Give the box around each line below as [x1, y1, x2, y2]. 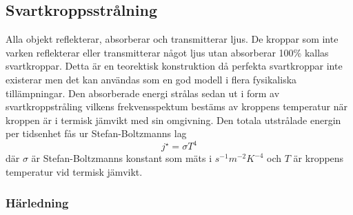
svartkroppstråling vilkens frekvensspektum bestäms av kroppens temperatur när [6, 99, 348, 114]
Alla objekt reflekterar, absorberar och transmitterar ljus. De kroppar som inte [6, 32, 339, 46]
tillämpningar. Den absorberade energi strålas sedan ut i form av [6, 85, 280, 100]
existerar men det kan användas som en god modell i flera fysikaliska [6, 72, 297, 86]
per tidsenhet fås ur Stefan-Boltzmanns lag [6, 126, 187, 141]
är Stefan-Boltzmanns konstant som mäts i [31, 151, 212, 165]
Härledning [6, 194, 69, 211]
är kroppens [293, 151, 344, 165]
